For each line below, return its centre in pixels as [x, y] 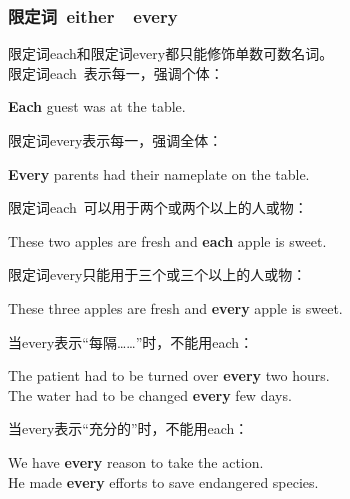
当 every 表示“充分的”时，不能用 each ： [128, 428]
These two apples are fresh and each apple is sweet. [167, 240]
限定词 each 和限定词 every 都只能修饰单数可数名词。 [171, 53]
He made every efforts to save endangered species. [163, 481]
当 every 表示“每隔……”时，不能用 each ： [131, 341]
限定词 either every [93, 15]
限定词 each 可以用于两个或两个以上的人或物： [158, 207]
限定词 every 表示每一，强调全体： [115, 140]
